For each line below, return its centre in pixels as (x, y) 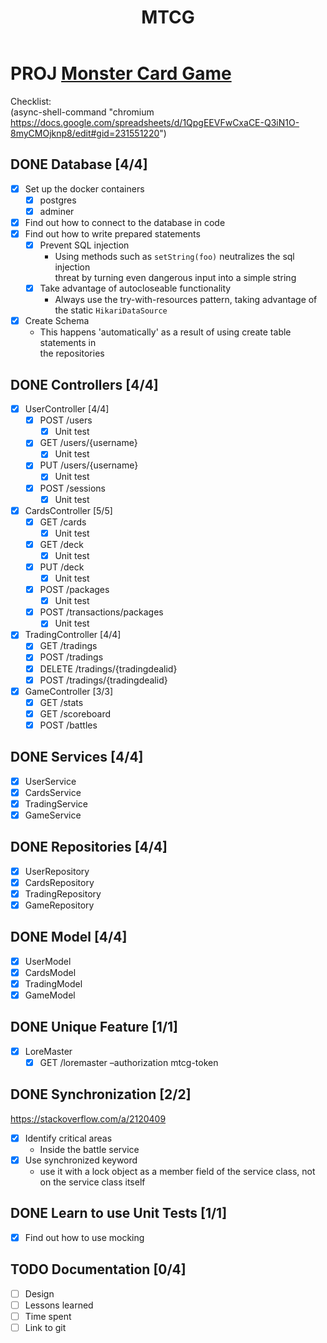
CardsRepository (59, 882)
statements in (68, 343)
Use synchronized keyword (81, 1160)
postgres (58, 200)
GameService (53, 815)
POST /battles (68, 725)
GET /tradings (68, 646)
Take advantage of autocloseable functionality (135, 288)
